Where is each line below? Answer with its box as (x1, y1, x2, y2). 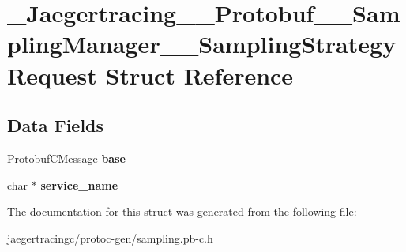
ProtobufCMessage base (7, 149, 126, 166)
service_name (40, 176, 118, 193)
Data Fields (7, 113, 104, 137)
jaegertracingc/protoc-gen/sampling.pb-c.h (7, 229, 213, 246)
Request (7, 58, 97, 91)
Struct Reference (105, 58, 294, 91)
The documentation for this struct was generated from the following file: (7, 203, 357, 220)
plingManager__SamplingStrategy (7, 28, 397, 60)
